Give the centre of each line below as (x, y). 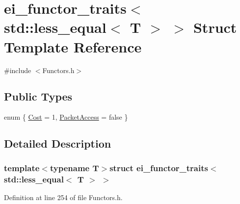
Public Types (38, 96)
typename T (74, 167)
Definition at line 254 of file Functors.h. (63, 197)
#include (18, 70)
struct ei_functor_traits (159, 167)
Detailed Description (58, 143)
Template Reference (73, 46)
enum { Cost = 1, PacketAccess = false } (66, 117)
